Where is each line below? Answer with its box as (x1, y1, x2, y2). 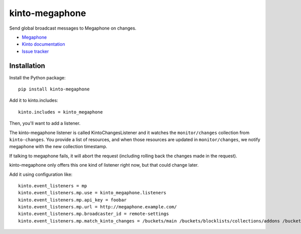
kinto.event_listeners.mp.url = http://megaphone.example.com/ (18, 204, 177, 210)
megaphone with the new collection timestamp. (9, 144, 107, 150)
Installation (9, 61, 45, 70)
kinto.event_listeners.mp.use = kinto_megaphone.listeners (18, 190, 167, 196)
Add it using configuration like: (9, 171, 73, 177)
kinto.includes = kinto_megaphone (18, 109, 103, 115)
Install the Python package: (9, 74, 66, 80)
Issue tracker (22, 48, 49, 54)
